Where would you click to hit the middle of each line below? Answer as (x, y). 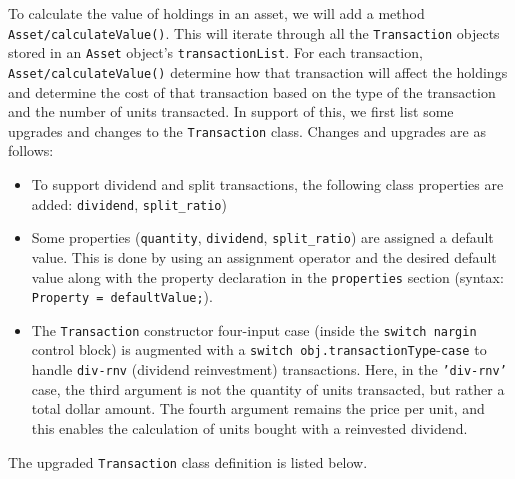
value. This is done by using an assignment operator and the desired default (264, 256)
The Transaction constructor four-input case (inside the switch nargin (254, 329)
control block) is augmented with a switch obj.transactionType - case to (259, 349)
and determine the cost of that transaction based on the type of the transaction (252, 91)
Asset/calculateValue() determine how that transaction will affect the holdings (258, 71)
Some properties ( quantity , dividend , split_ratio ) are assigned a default (262, 237)
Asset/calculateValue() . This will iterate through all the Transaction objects (254, 32)
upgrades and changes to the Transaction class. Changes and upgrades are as (247, 130)
